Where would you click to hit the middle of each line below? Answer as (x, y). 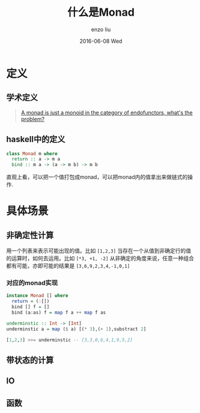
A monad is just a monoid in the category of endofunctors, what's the (107, 113)
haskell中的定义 (36, 139)
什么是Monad (101, 12)
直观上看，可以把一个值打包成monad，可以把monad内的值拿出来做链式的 (97, 177)
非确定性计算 (30, 235)
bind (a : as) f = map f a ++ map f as (59, 313)
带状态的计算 (30, 360)
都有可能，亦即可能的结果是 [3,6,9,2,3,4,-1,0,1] (68, 266)
